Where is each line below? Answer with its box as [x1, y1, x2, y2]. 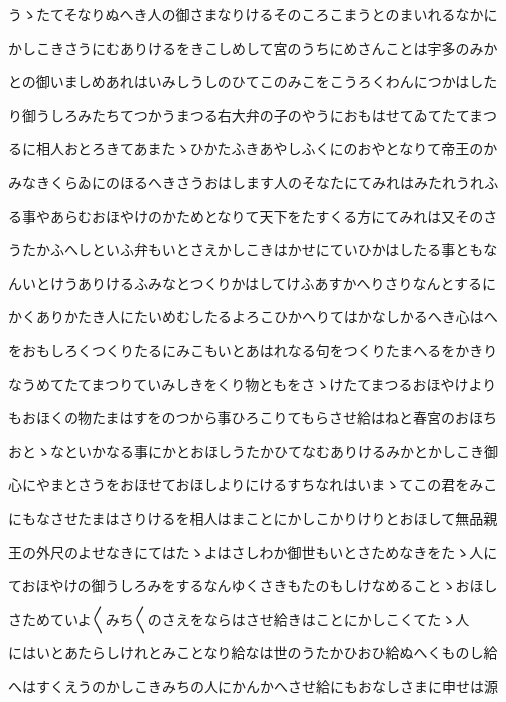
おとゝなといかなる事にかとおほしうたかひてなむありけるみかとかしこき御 [8, 440, 498, 461]
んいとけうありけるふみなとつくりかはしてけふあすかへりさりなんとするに [8, 272, 497, 293]
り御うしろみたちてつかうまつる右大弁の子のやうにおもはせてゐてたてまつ [8, 104, 498, 125]
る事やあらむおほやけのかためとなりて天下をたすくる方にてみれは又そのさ [8, 205, 498, 226]
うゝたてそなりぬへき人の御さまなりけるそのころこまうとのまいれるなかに [8, 4, 498, 24]
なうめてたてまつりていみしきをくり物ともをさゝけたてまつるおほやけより [8, 373, 497, 394]
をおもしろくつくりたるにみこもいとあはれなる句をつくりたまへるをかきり [8, 339, 498, 360]
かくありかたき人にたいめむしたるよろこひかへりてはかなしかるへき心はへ [8, 306, 498, 327]
